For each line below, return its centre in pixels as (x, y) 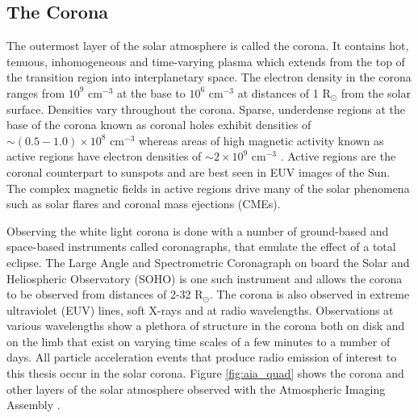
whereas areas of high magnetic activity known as (261, 140)
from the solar (376, 92)
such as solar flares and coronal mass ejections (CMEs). (144, 204)
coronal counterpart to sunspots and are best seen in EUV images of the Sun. (199, 171)
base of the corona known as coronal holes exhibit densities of (159, 125)
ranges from (36, 92)
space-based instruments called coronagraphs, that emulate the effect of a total (201, 247)
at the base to (151, 92)
